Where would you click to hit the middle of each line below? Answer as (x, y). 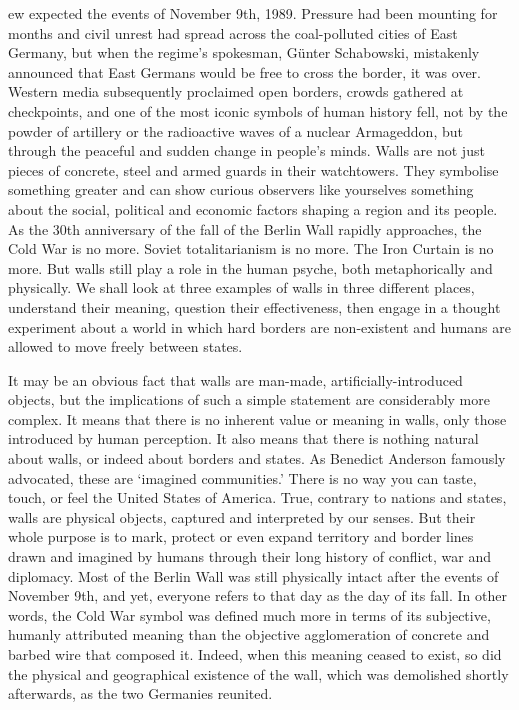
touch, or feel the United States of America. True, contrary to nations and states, (257, 497)
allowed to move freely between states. (125, 346)
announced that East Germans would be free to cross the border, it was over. (245, 71)
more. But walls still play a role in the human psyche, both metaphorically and (250, 267)
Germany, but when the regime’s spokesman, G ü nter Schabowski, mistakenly (244, 52)
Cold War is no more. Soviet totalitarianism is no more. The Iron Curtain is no (251, 248)
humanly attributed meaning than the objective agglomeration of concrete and (249, 634)
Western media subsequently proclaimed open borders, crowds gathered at (236, 91)
